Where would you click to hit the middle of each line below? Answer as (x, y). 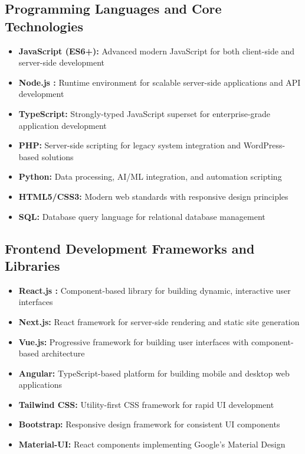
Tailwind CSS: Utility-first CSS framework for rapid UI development (146, 404)
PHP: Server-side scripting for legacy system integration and (130, 145)
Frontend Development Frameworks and (130, 248)
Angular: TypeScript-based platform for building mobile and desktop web (154, 373)
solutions (58, 156)
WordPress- (264, 145)
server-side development (62, 62)
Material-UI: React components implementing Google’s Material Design (152, 444)
